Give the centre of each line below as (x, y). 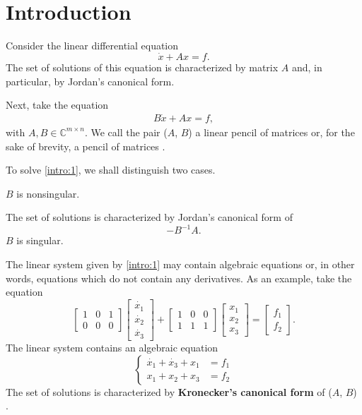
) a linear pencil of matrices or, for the (271, 132)
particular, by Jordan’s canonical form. (90, 81)
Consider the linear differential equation (92, 46)
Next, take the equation (57, 105)
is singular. (40, 240)
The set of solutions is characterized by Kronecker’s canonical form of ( (169, 391)
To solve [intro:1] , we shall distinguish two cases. (111, 170)
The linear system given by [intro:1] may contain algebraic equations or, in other (180, 264)
